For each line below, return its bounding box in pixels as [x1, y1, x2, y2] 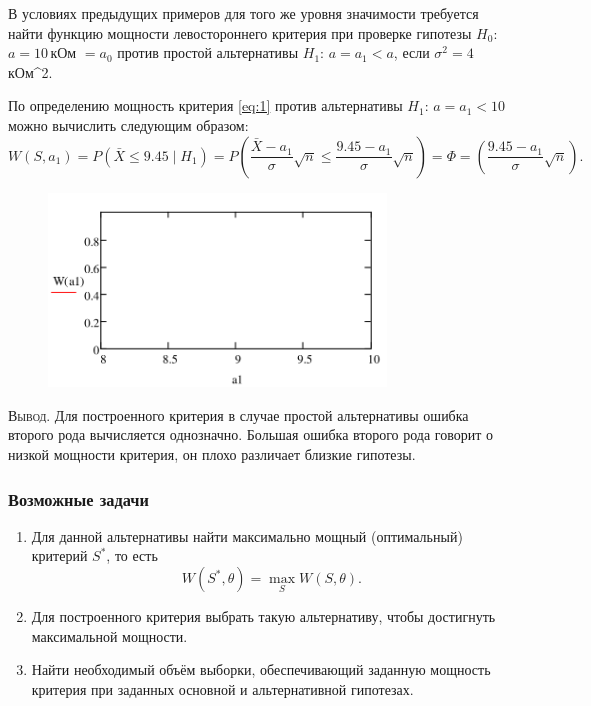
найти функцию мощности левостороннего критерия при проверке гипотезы [8, 22, 472, 43]
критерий [31, 545, 88, 566]
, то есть [106, 545, 158, 566]
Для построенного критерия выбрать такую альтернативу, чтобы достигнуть [31, 606, 496, 627]
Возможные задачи [8, 486, 149, 511]
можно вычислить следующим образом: [8, 114, 249, 135]
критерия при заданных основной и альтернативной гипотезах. [31, 678, 414, 699]
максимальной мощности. [31, 625, 188, 646]
